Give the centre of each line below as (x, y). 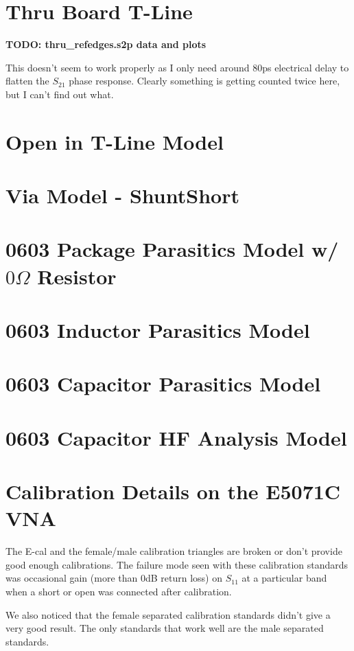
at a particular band (284, 578)
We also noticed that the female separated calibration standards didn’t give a (168, 614)
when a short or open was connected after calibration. (119, 592)
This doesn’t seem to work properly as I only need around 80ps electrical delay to (177, 67)
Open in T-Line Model (115, 141)
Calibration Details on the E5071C (173, 491)
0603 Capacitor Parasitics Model (163, 384)
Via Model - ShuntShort (122, 195)
